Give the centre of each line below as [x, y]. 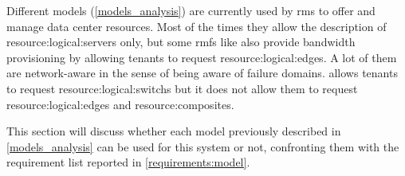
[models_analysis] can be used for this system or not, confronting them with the [203, 146]
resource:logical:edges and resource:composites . [120, 104]
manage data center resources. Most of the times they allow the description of [197, 26]
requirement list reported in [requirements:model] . [128, 162]
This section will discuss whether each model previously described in [174, 131]
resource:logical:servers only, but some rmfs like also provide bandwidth [181, 42]
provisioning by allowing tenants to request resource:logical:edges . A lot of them [202, 57]
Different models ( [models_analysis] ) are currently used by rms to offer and [191, 10]
